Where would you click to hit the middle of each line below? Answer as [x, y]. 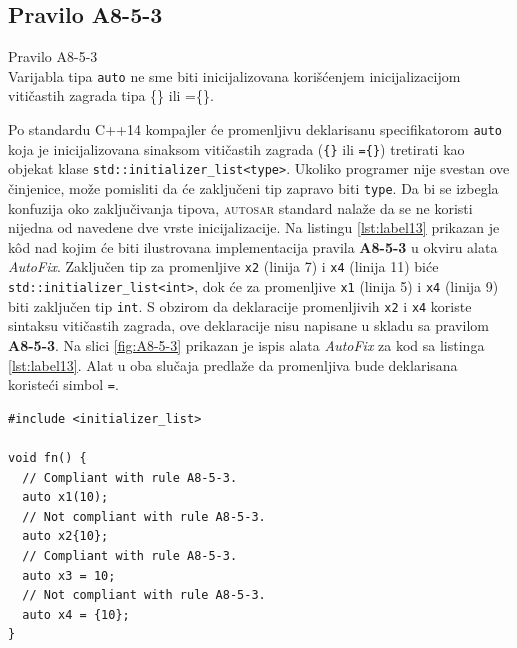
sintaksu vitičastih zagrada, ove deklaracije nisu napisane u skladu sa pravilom [248, 325]
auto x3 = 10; [69, 575]
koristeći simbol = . [63, 384]
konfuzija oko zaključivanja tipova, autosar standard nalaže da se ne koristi [240, 207]
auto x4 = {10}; [76, 614]
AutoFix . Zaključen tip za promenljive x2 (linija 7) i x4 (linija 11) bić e [223, 266]
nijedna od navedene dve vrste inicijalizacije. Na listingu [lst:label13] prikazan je [254, 227]
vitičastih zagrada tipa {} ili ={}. [111, 95]
